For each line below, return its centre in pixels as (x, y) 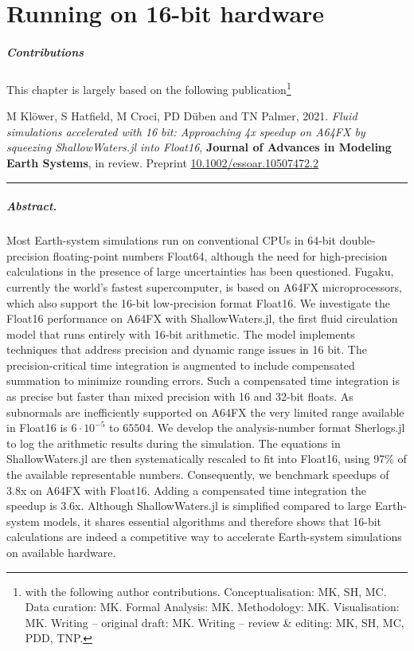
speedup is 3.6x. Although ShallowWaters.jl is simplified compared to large (189, 506)
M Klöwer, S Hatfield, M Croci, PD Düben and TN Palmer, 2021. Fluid (182, 116)
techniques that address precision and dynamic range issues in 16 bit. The (187, 349)
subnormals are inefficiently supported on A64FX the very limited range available (205, 412)
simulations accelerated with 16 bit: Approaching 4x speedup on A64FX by (186, 131)
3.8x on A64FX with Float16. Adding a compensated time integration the (187, 490)
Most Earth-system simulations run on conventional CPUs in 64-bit (171, 240)
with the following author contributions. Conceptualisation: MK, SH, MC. (206, 591)
